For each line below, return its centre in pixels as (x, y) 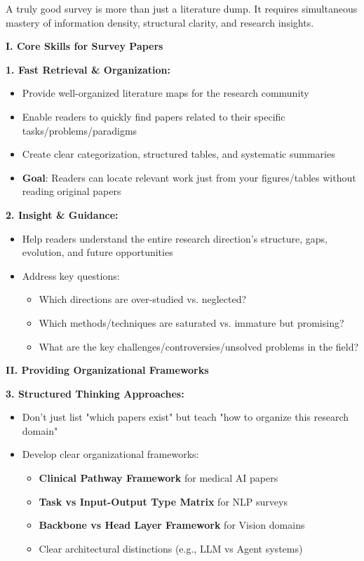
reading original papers (72, 191)
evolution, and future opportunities (97, 252)
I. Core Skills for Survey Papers (85, 46)
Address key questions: (71, 275)
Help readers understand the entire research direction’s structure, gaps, (175, 238)
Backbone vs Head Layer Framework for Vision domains (172, 525)
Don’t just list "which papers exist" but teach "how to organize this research (186, 417)
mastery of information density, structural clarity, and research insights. (160, 22)
